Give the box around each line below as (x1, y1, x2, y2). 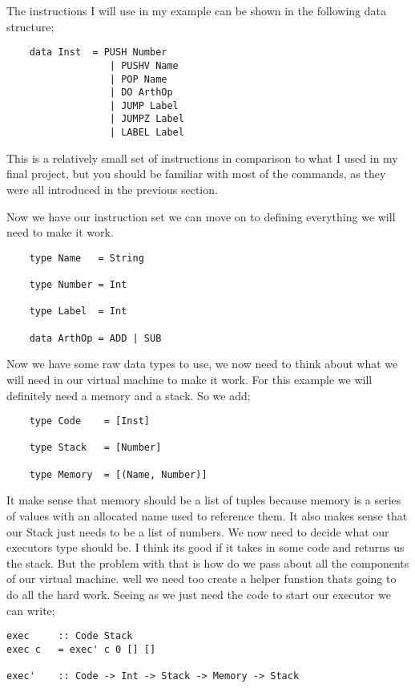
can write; (6, 601, 55, 618)
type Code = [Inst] (29, 415, 150, 427)
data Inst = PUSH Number (29, 47, 167, 59)
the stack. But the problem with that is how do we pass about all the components (6, 554, 409, 571)
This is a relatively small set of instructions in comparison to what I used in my (6, 149, 398, 166)
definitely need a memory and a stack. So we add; (6, 386, 251, 403)
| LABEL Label (109, 127, 184, 139)
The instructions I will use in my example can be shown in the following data (6, 2, 386, 18)
